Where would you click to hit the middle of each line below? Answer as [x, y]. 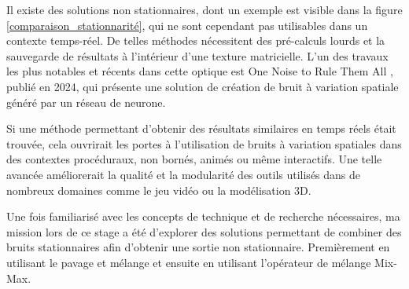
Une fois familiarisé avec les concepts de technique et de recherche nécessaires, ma [203, 216]
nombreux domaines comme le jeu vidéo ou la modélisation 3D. [159, 190]
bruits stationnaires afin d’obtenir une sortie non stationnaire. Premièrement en [198, 247]
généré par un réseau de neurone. [86, 102]
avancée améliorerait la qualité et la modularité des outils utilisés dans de [184, 174]
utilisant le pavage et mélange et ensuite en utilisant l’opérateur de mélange [189, 262]
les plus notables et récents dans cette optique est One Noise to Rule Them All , [200, 71]
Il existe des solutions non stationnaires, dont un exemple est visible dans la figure [204, 9]
